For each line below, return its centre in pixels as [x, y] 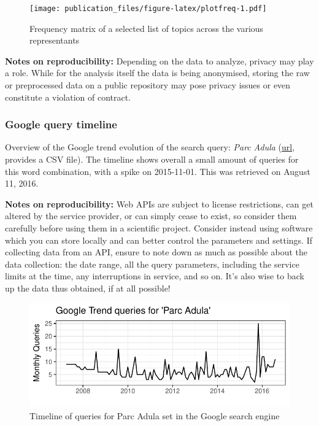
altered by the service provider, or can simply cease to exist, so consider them [151, 216]
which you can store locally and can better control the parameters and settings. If [159, 240]
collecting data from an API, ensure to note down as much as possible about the [156, 252]
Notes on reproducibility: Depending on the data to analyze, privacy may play [159, 60]
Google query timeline [61, 124]
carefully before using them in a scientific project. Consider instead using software [159, 228]
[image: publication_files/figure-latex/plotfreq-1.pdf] [148, 9]
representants [55, 40]
